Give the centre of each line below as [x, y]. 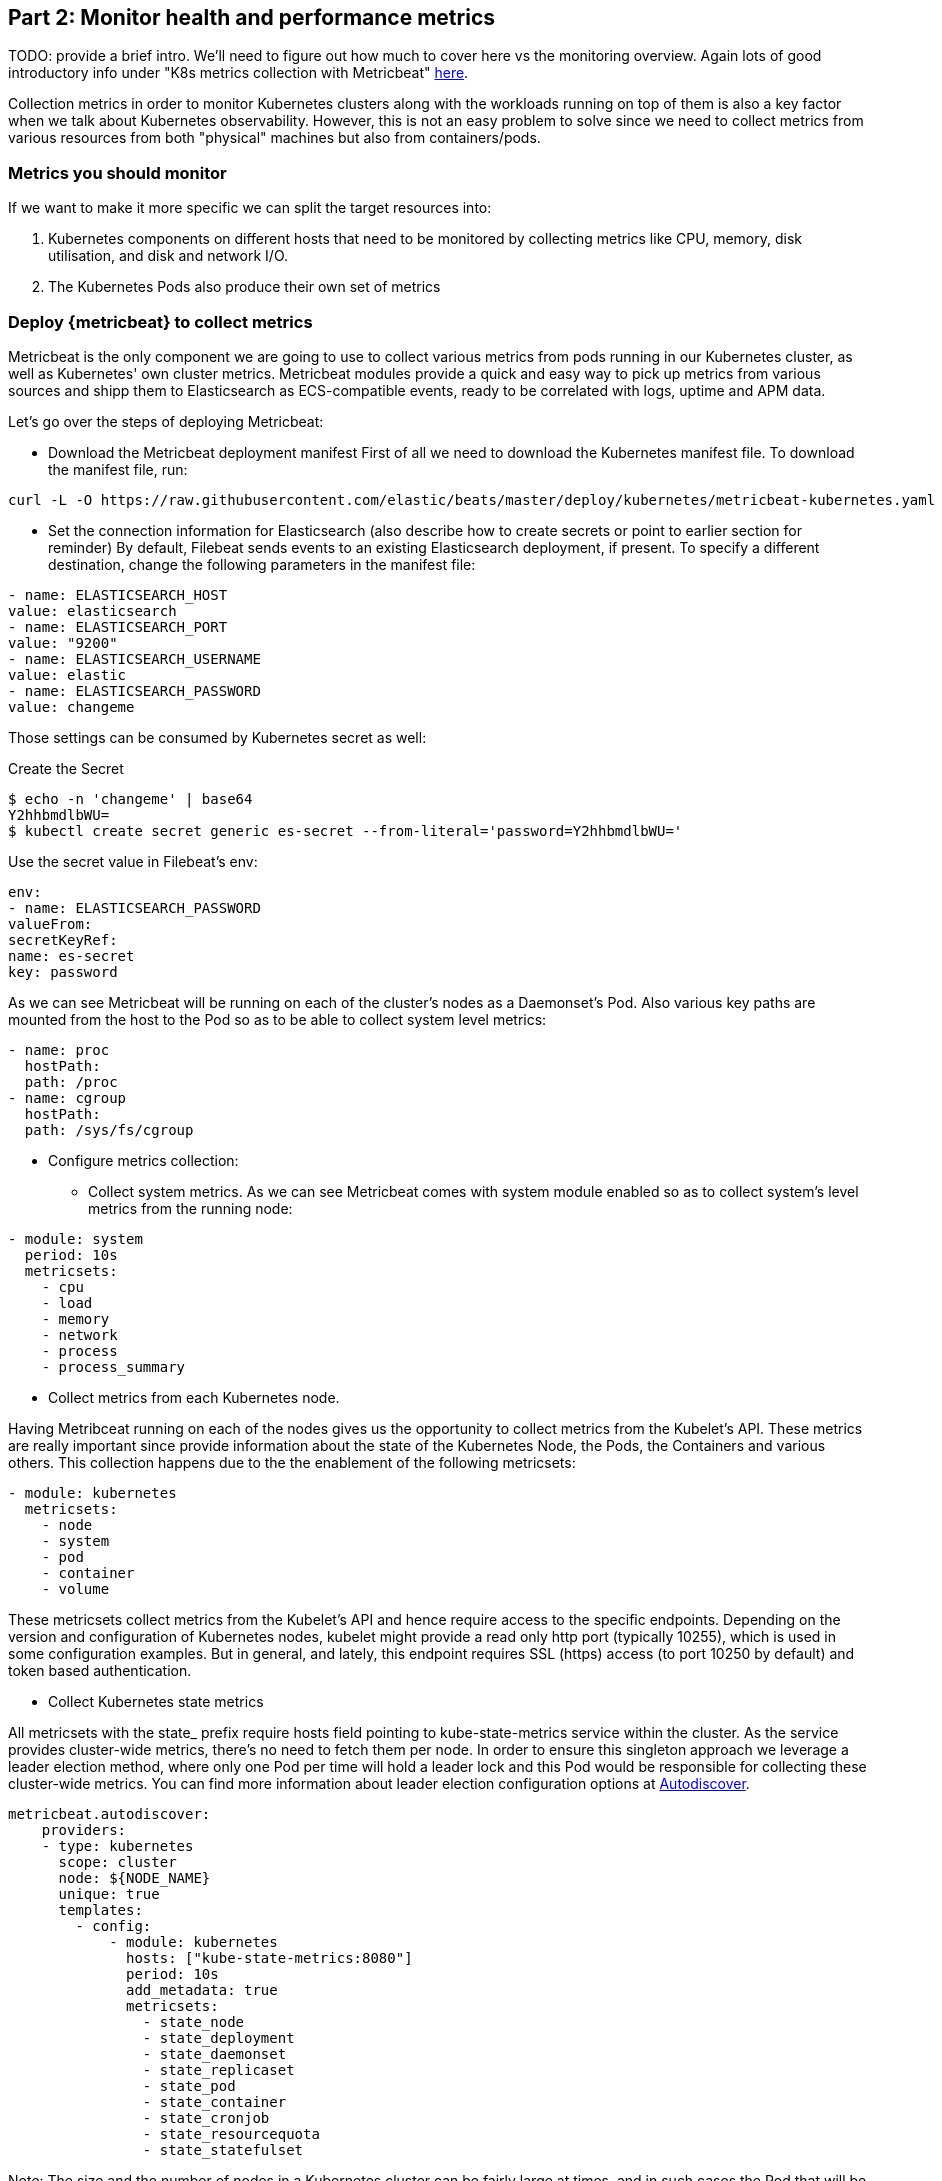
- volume [75, 1588]
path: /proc [71, 1081]
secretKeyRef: [63, 939]
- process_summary [113, 1366]
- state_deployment [218, 2037]
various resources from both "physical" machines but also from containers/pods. [274, 138]
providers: [84, 1829]
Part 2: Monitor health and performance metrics [251, 17]
